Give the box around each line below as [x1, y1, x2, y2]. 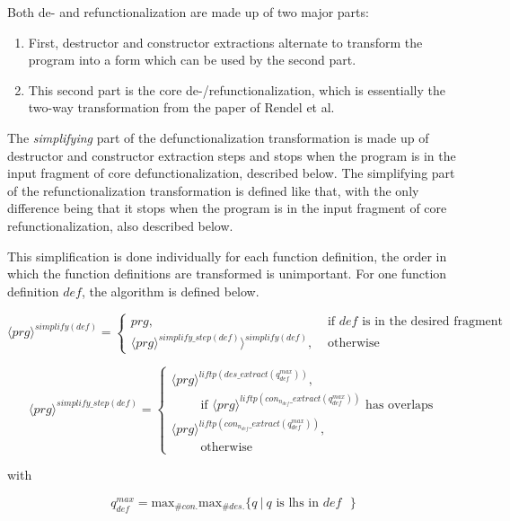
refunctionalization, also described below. [7, 216, 233, 234]
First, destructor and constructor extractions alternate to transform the [28, 32, 423, 51]
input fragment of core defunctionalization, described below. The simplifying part [7, 163, 455, 182]
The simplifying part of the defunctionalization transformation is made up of [7, 128, 429, 146]
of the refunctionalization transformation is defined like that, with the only [7, 181, 419, 199]
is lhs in [276, 496, 319, 509]
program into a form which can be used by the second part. [28, 50, 356, 69]
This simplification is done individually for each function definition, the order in [7, 246, 447, 265]
